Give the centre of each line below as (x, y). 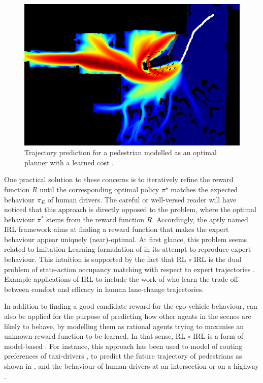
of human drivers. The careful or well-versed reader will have (142, 199)
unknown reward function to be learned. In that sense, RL (95, 336)
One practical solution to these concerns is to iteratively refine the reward (119, 179)
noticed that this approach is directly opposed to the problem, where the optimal (130, 209)
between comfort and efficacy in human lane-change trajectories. (104, 289)
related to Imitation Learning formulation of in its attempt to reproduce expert (128, 249)
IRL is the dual (218, 259)
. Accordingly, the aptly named (200, 219)
